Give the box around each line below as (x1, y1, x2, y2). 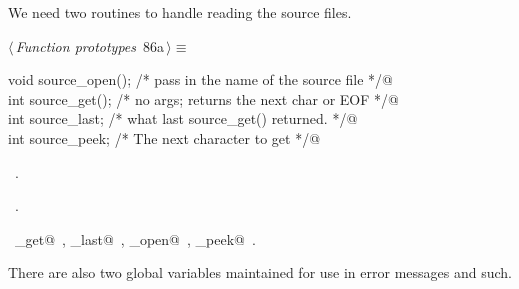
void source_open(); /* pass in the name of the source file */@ (8, 69, 393, 90)
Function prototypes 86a (15, 35, 165, 56)
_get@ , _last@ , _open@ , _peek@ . (14, 228, 256, 249)
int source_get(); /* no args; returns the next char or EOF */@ (8, 88, 399, 109)
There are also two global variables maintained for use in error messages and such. (8, 262, 512, 283)
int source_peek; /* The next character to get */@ (8, 127, 321, 148)
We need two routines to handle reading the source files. (8, 2, 352, 22)
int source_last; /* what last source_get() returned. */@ (8, 108, 358, 129)
